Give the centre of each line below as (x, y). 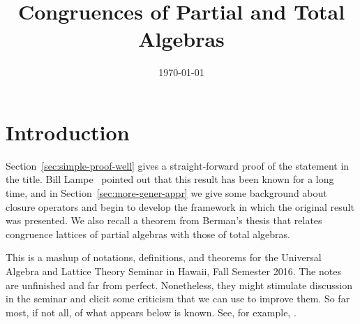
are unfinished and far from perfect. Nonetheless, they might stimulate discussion (179, 285)
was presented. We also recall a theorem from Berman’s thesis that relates (164, 220)
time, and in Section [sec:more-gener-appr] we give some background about (166, 193)
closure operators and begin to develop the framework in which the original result (180, 206)
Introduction (68, 132)
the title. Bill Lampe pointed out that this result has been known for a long (170, 179)
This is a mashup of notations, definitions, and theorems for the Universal (164, 257)
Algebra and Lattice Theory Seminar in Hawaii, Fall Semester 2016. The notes (173, 271)
